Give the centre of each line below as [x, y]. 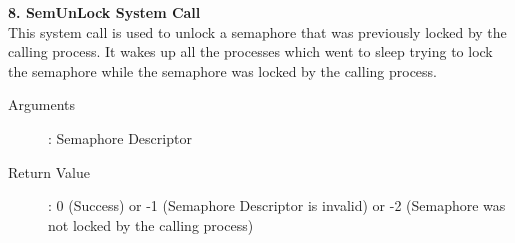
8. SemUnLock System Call [104, 12]
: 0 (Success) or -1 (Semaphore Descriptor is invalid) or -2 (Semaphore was [277, 205]
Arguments [42, 104]
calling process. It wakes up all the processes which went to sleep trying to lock [250, 51]
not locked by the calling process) [151, 224]
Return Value [49, 171]
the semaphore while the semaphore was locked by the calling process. [223, 70]
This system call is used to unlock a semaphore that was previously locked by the [257, 31]
